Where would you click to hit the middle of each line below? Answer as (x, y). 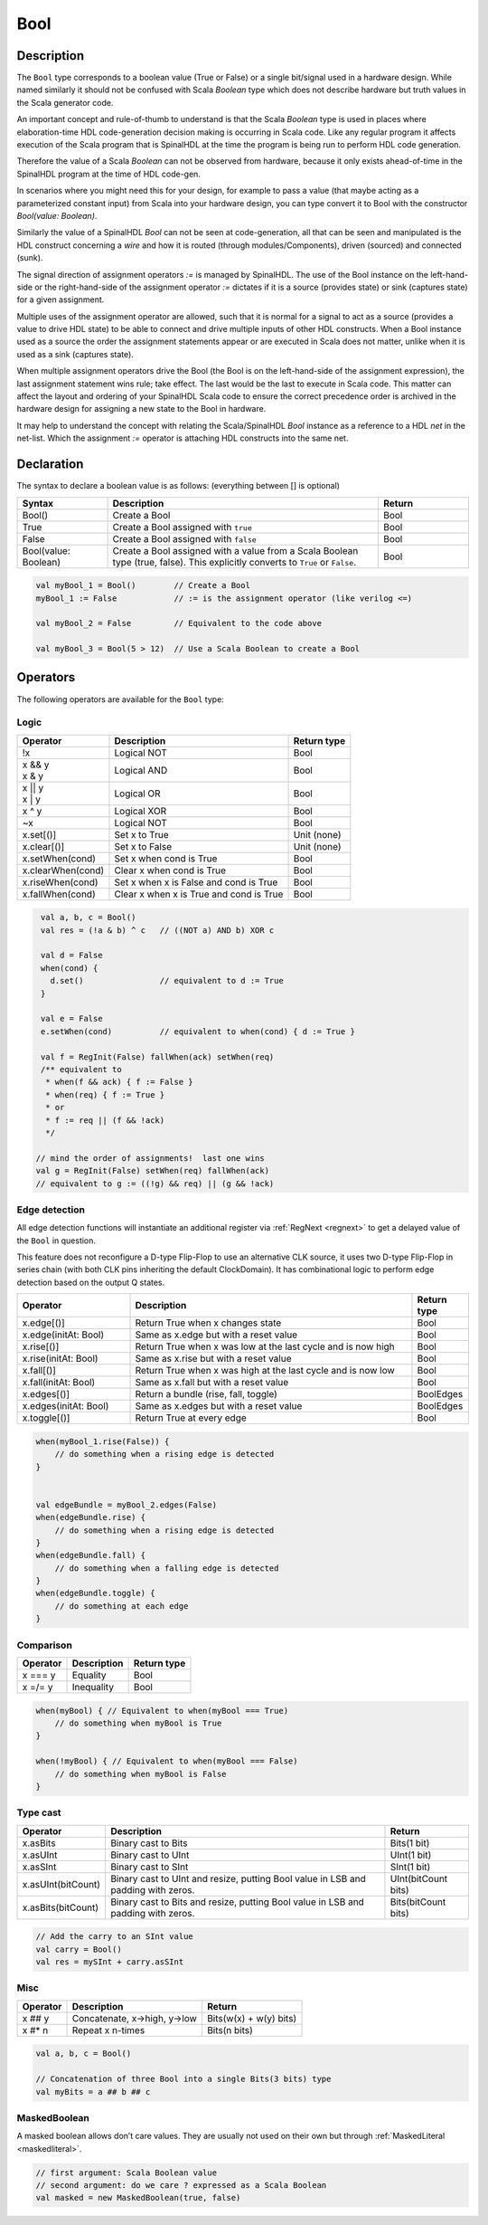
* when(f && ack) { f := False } (119, 1082)
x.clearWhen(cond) (63, 870)
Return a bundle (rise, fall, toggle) (206, 1394)
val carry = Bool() (79, 1949)
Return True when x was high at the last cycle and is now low (265, 1371)
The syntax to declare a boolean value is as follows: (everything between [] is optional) (178, 486)
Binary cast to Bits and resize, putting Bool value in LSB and (237, 1902)
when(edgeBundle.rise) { (91, 1517)
